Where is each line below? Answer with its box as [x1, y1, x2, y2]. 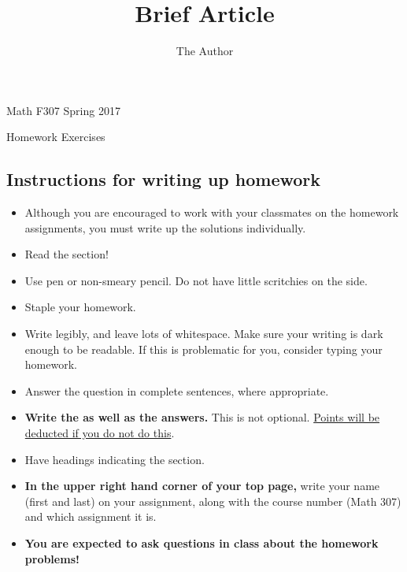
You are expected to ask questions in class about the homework [24, 535, 379, 552]
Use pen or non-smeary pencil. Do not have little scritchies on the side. [24, 272, 368, 288]
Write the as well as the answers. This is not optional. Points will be [24, 409, 380, 425]
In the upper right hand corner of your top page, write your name [24, 477, 380, 494]
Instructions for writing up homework [6, 167, 321, 191]
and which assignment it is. [24, 508, 157, 525]
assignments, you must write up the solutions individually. [24, 219, 306, 236]
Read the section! [24, 246, 109, 262]
